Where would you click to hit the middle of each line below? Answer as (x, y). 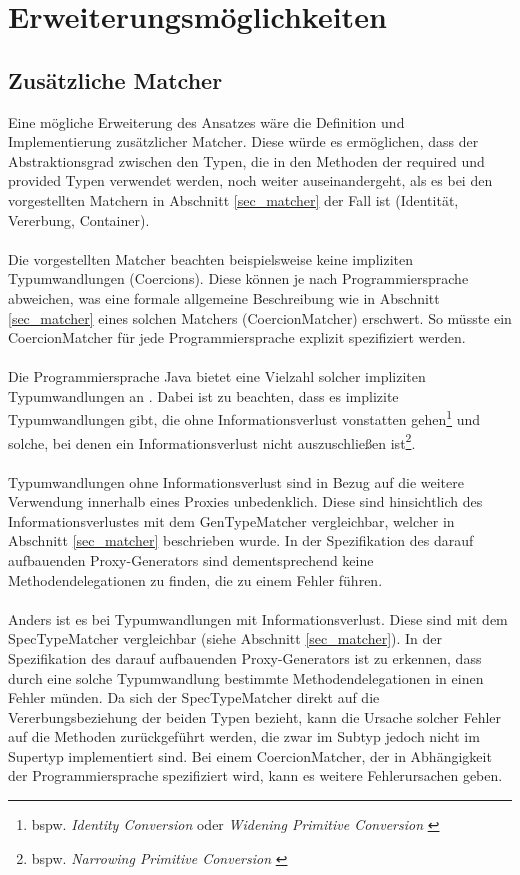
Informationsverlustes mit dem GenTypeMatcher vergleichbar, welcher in (231, 520)
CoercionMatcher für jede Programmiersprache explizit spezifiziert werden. (237, 337)
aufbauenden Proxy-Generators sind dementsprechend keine (191, 559)
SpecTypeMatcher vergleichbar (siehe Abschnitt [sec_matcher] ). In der (225, 638)
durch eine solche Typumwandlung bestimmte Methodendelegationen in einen (246, 677)
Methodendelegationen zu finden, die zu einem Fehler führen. (195, 579)
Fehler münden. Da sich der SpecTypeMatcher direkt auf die (194, 697)
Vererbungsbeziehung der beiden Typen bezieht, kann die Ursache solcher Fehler (255, 716)
